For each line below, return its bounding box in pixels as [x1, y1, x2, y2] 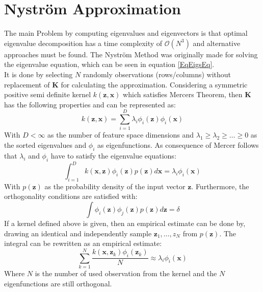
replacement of [4, 79, 50, 89]
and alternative [193, 37, 241, 48]
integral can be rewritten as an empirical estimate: [4, 238, 162, 249]
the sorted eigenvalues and [4, 140, 87, 150]
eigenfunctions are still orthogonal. [4, 278, 112, 288]
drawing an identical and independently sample [4, 228, 152, 238]
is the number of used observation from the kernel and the [35, 267, 217, 278]
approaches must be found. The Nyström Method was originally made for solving [4, 49, 258, 59]
